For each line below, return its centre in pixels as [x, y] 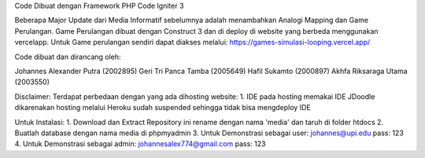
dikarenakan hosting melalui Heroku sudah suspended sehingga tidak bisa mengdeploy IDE [163, 108]
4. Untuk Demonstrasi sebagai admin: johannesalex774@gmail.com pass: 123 [140, 144]
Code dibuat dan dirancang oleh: [68, 57]
